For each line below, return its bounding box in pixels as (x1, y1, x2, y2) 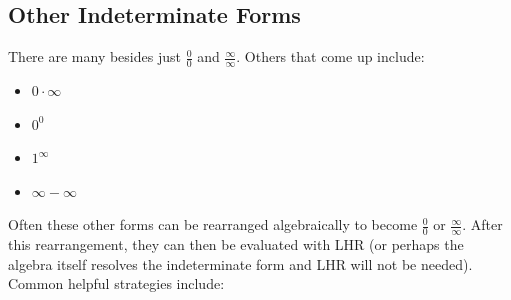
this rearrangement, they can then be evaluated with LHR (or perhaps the (8, 234, 464, 255)
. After (462, 214, 503, 235)
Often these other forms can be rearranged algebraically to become (8, 214, 418, 235)
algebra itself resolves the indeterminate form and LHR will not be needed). (8, 253, 473, 274)
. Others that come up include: (236, 46, 425, 67)
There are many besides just (8, 46, 181, 67)
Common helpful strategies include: (8, 273, 225, 294)
